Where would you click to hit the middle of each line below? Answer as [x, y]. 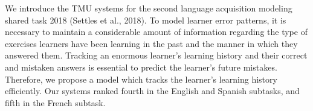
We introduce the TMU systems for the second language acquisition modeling [149, 8]
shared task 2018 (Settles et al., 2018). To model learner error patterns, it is [146, 20]
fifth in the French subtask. [55, 102]
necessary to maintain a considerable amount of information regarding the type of [156, 32]
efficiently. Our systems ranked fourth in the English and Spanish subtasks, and [152, 91]
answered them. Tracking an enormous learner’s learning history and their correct [156, 55]
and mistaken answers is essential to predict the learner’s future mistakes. [141, 67]
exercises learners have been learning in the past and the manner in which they [151, 43]
